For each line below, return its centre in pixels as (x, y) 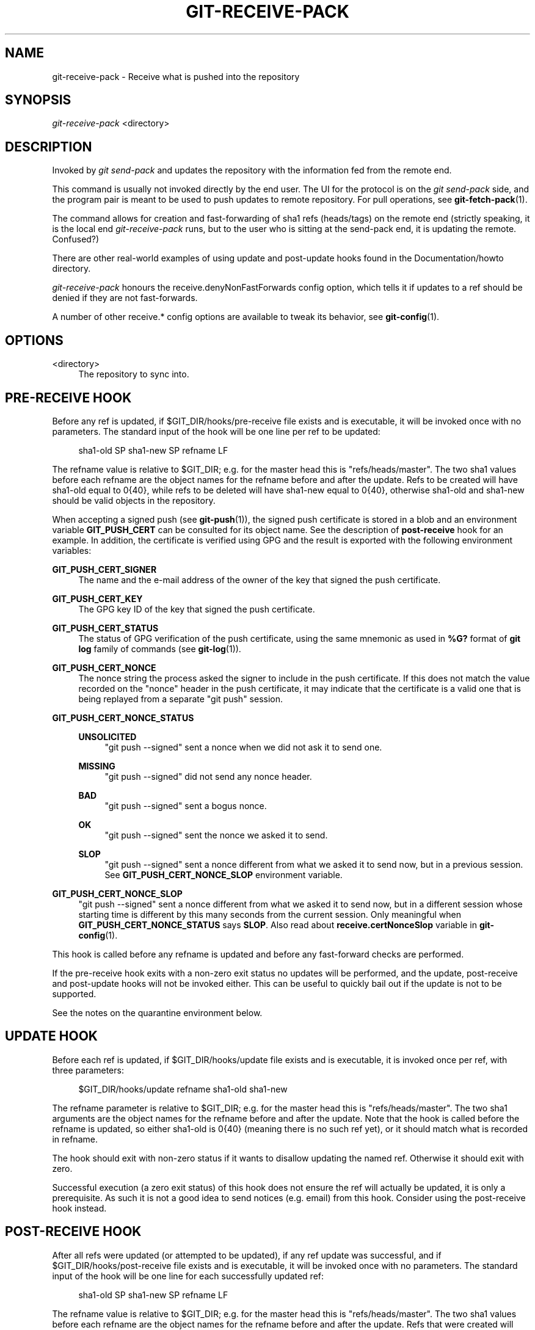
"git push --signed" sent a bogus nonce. (186, 805)
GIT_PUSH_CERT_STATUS (105, 628)
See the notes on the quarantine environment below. (157, 1012)
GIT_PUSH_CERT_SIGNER (104, 569)
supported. (74, 994)
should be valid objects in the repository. (134, 500)
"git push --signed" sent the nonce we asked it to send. (216, 835)
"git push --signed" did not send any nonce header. (208, 776)
